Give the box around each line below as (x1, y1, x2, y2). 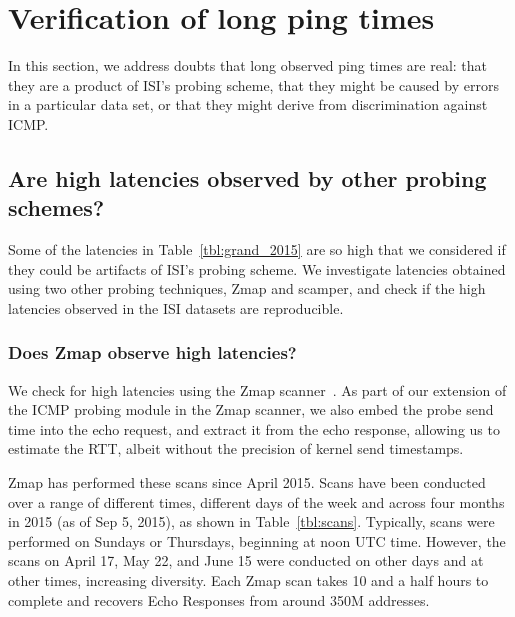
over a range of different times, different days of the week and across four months (8, 491, 505, 512)
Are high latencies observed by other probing (8, 162, 487, 193)
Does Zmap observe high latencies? (8, 340, 297, 365)
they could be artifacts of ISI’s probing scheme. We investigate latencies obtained (8, 258, 506, 279)
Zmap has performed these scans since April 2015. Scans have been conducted (8, 472, 486, 493)
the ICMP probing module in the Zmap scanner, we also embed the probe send (8, 399, 494, 420)
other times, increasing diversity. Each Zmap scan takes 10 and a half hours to (8, 570, 489, 591)
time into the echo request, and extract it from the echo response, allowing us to (8, 418, 500, 439)
